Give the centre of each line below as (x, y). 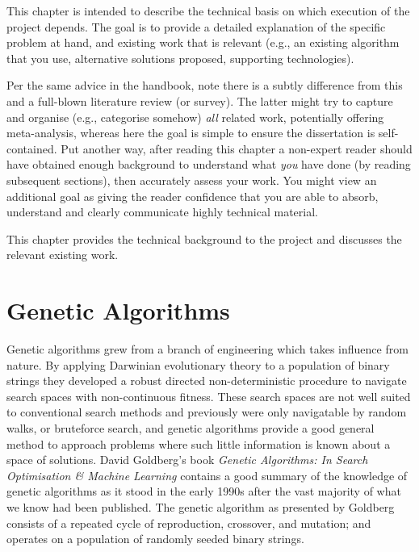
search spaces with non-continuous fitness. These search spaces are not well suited (209, 396)
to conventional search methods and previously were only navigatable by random (207, 412)
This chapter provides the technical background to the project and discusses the (204, 238)
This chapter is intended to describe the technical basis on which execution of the (208, 10)
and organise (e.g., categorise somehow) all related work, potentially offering (195, 117)
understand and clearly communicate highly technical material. (162, 212)
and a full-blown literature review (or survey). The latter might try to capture (200, 100)
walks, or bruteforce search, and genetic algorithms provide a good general (191, 428)
